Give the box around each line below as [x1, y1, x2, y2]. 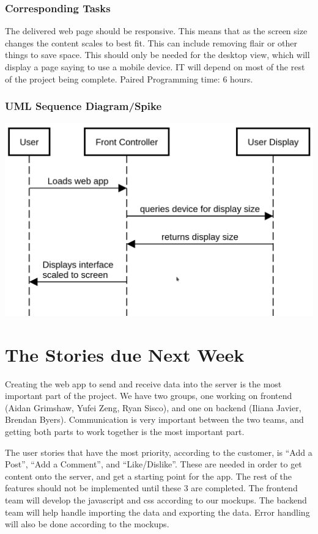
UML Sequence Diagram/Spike [5, 98, 162, 114]
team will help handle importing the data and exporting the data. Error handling [5, 505, 310, 518]
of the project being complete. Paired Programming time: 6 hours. [5, 72, 253, 85]
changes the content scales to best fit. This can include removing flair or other [5, 36, 298, 49]
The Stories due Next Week [5, 342, 245, 367]
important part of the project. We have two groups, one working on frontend [5, 389, 292, 402]
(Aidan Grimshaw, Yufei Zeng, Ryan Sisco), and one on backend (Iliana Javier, [5, 401, 301, 414]
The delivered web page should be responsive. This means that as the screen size [5, 24, 308, 37]
